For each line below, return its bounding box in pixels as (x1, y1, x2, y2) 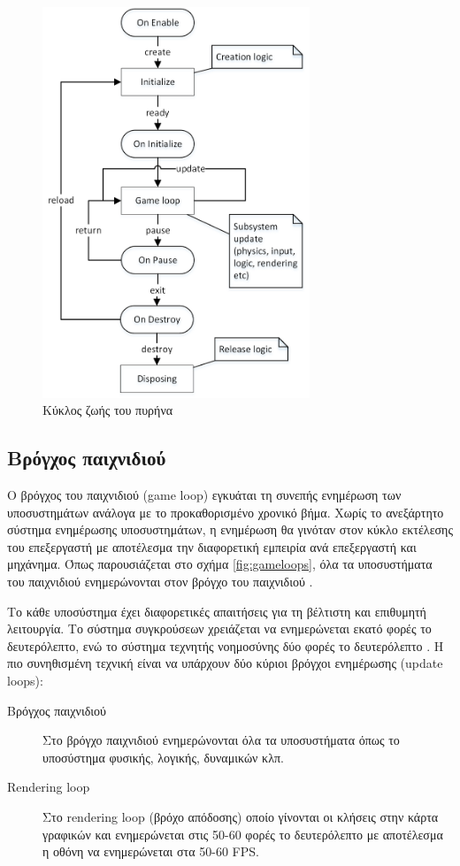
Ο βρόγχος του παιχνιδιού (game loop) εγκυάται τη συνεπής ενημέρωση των (7, 486, 402, 504)
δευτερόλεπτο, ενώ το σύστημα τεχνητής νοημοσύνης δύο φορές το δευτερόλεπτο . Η (7, 636, 444, 655)
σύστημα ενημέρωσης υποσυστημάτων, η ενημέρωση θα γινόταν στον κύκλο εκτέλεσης (7, 520, 453, 539)
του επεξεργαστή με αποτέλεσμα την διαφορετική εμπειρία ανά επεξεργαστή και (7, 537, 417, 556)
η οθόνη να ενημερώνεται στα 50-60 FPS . (42, 842, 259, 861)
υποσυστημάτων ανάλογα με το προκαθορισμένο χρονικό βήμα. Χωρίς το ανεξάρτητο (7, 502, 444, 521)
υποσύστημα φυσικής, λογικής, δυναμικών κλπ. (42, 747, 284, 766)
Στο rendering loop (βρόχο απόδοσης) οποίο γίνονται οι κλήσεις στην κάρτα (42, 807, 439, 825)
